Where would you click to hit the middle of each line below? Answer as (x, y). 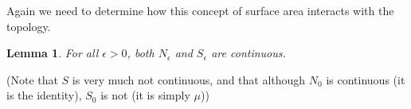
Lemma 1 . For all (53, 53)
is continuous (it (366, 79)
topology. (29, 26)
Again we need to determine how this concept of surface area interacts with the (200, 10)
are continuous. (249, 53)
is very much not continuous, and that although (189, 79)
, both (141, 53)
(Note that (32, 79)
